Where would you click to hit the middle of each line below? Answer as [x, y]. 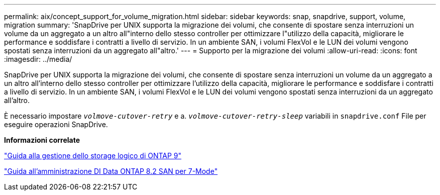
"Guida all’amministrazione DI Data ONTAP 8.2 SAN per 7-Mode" [111, 171]
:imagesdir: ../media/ [38, 59]
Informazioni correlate [42, 140]
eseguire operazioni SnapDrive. [56, 124]
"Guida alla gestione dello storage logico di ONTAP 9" [93, 156]
